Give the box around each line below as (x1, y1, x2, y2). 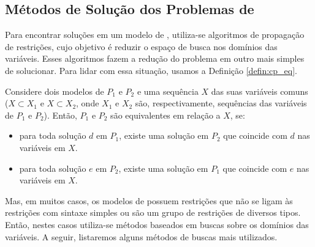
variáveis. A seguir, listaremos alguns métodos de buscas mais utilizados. (5, 230, 278, 243)
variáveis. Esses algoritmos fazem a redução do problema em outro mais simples (5, 52, 305, 65)
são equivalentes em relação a (110, 108, 221, 121)
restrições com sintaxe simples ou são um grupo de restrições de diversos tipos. (5, 206, 301, 219)
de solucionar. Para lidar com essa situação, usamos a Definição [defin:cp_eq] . (5, 64, 297, 76)
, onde (76, 97, 99, 109)
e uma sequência (137, 84, 199, 97)
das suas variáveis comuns (211, 84, 308, 97)
